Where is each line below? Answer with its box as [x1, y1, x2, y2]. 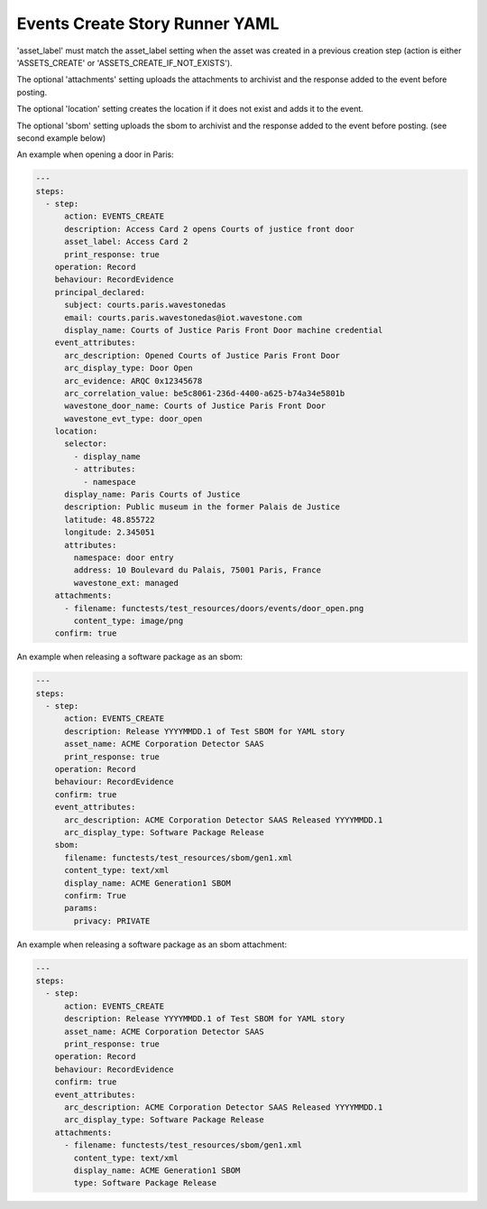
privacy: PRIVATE [73, 916, 151, 925]
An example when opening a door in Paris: [16, 149, 175, 160]
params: [64, 903, 98, 914]
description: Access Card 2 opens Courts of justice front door [64, 224, 355, 234]
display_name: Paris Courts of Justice [64, 489, 241, 500]
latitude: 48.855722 [64, 515, 155, 525]
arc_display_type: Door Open [64, 363, 193, 374]
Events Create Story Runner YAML [16, 14, 280, 33]
